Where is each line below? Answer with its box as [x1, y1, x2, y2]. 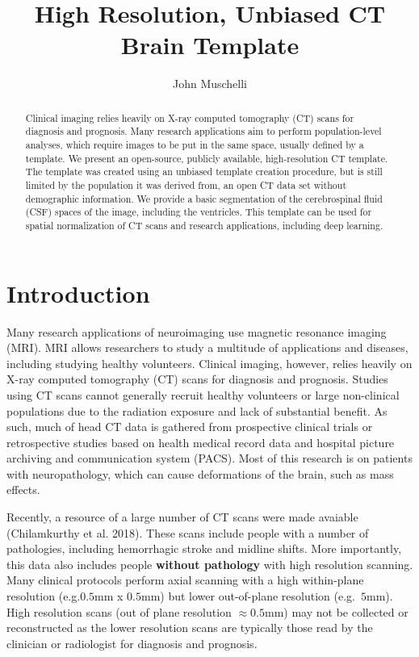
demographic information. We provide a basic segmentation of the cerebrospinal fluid [25, 191, 383, 205]
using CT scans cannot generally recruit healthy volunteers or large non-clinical [6, 386, 400, 403]
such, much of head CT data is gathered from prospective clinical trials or [6, 418, 373, 435]
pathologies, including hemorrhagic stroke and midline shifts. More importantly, [6, 540, 402, 557]
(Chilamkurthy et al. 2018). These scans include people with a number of [6, 524, 369, 541]
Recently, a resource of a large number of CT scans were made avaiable [6, 508, 358, 525]
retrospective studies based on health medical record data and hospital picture [6, 433, 395, 450]
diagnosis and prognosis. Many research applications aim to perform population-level [25, 124, 382, 138]
